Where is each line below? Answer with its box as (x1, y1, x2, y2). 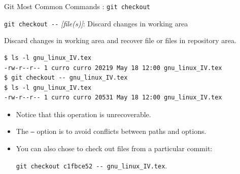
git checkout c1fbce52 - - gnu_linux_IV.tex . (16, 160, 167, 170)
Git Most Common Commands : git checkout (4, 1, 150, 11)
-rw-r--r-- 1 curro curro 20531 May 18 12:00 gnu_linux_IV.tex (4, 94, 222, 101)
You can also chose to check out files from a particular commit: (16, 143, 213, 154)
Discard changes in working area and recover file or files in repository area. (4, 35, 236, 46)
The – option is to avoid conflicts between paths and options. (16, 126, 207, 136)
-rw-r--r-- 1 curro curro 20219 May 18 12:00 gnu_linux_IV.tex (4, 64, 222, 72)
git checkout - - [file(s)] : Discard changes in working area (4, 18, 188, 28)
